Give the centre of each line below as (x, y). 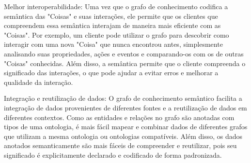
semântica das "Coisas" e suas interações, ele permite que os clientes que (111, 16)
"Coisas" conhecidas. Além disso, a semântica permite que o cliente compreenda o (125, 63)
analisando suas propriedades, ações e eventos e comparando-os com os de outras (124, 53)
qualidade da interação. (39, 82)
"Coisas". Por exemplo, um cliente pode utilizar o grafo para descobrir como (117, 34)
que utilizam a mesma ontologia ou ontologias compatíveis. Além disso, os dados (123, 136)
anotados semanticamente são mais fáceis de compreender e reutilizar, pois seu (120, 145)
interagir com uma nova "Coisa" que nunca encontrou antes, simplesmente (113, 44)
